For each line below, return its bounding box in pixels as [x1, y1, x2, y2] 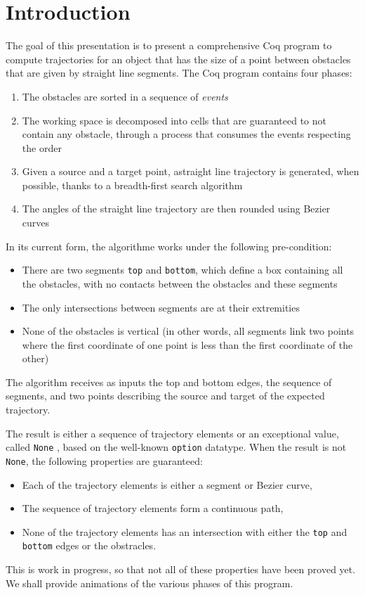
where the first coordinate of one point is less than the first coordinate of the [22, 337, 353, 352]
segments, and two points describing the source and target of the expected [6, 388, 325, 403]
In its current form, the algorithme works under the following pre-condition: [6, 238, 332, 253]
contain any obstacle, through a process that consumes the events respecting [22, 127, 351, 141]
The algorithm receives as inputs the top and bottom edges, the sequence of [6, 374, 332, 389]
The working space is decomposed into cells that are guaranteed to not [22, 113, 327, 127]
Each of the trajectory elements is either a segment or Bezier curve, [22, 477, 312, 492]
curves [22, 215, 50, 230]
